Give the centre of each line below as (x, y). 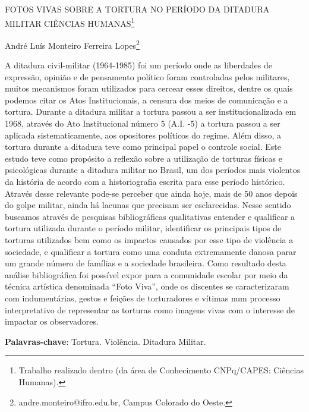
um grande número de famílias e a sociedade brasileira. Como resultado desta (146, 263)
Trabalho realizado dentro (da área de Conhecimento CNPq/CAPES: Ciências (161, 370)
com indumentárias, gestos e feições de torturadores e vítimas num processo (143, 298)
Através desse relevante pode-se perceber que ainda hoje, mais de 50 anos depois (151, 193)
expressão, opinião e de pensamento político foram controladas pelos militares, (147, 76)
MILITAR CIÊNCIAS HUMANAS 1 (70, 22)
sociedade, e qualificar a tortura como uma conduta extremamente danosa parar (151, 251)
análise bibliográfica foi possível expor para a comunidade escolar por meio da (146, 274)
